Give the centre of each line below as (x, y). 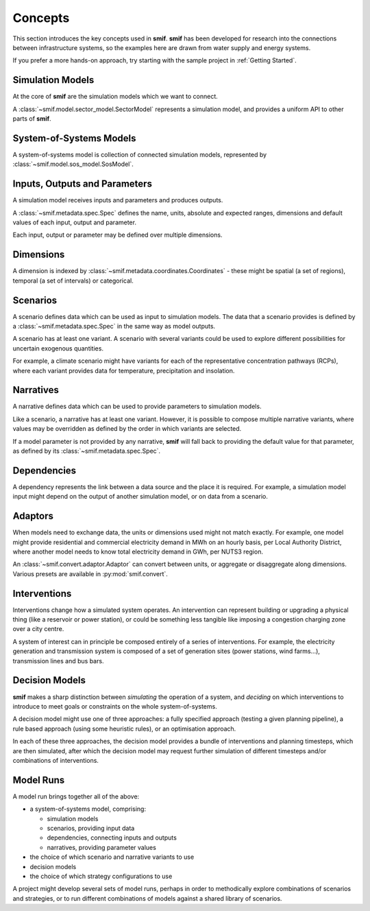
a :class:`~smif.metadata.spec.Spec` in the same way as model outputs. (114, 326)
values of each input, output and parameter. (75, 222)
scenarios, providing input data (91, 828)
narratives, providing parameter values (102, 847)
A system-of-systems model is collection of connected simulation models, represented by (140, 154)
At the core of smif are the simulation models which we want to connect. (115, 97)
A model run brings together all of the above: (76, 796)
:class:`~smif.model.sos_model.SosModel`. (73, 164)
